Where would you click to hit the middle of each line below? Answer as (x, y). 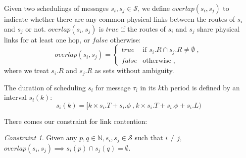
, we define (154, 8)
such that (149, 138)
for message (113, 87)
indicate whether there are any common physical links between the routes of (120, 19)
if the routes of (143, 28)
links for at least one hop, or (47, 39)
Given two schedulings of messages (56, 8)
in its (148, 87)
